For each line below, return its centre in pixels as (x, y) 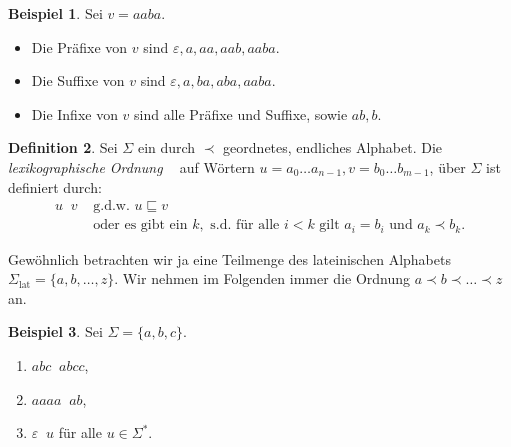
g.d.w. (111, 206)
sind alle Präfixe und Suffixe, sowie (241, 113)
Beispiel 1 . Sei (55, 13)
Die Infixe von (74, 113)
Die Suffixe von (78, 80)
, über (447, 166)
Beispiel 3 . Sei (55, 331)
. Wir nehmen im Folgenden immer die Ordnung (262, 278)
